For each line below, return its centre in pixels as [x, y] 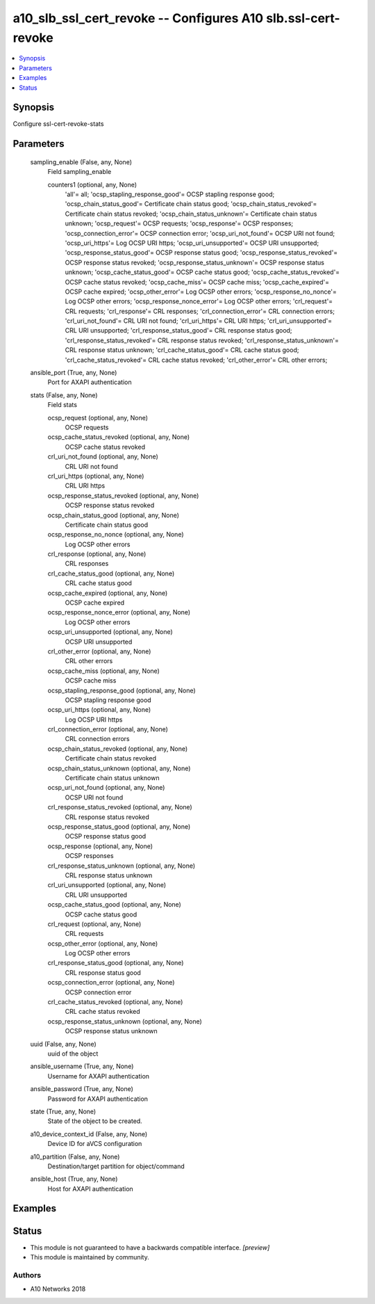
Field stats [62, 405]
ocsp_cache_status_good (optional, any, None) [115, 905]
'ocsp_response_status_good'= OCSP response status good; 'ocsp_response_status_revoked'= [201, 253]
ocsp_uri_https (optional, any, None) [99, 710]
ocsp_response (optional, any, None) [100, 846]
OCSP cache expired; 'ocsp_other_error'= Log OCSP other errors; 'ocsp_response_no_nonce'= [201, 292]
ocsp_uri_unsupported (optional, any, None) [110, 632]
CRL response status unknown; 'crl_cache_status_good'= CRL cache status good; [182, 350]
